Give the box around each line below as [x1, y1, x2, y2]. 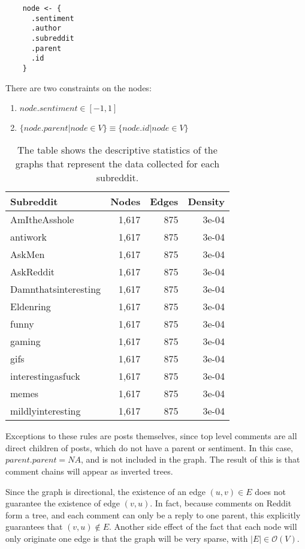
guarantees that [5, 520, 63, 533]
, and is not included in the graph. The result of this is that [80, 453, 300, 466]
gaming [10, 334, 41, 349]
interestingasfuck [10, 369, 80, 383]
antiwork [10, 230, 47, 244]
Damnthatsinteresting [10, 282, 101, 296]
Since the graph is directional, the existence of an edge [5, 485, 206, 497]
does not [255, 485, 286, 497]
